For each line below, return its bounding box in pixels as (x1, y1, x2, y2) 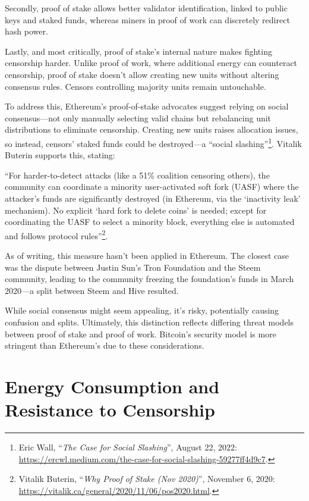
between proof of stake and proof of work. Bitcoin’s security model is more (5, 327, 276, 340)
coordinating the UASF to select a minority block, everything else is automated (5, 215, 295, 228)
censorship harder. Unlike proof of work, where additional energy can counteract (5, 57, 298, 69)
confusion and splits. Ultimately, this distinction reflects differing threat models (5, 315, 294, 328)
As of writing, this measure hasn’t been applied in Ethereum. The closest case (5, 249, 289, 261)
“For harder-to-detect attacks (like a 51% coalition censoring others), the (5, 168, 270, 181)
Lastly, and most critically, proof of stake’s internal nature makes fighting (5, 45, 272, 57)
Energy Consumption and (5, 374, 220, 398)
